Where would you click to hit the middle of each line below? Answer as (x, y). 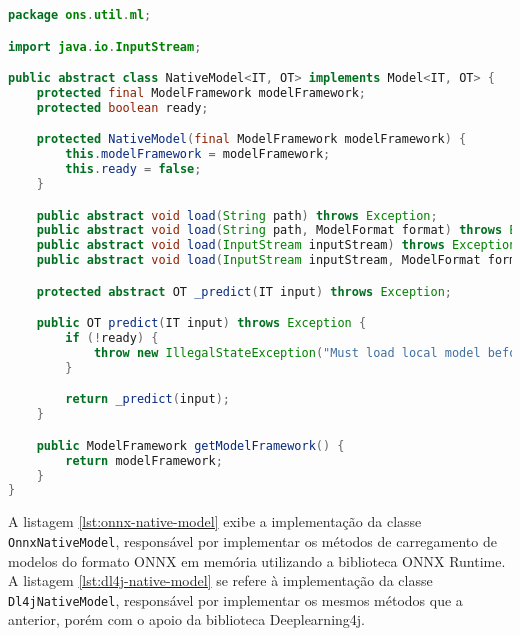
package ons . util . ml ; (80, 15)
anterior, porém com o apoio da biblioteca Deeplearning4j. (186, 619)
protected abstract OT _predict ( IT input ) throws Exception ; (244, 291)
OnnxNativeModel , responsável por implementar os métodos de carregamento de (252, 540)
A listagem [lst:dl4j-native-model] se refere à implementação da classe (220, 580)
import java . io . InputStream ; (105, 46)
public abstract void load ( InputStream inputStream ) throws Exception (276, 245)
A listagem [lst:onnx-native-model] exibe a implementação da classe (215, 521)
